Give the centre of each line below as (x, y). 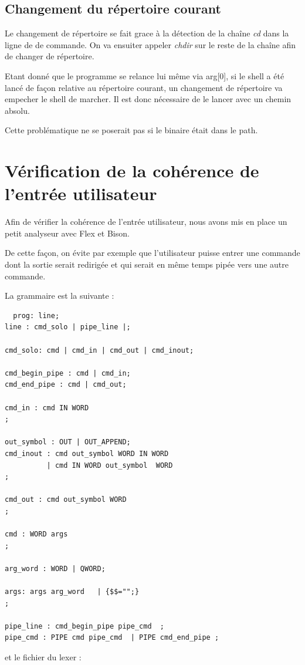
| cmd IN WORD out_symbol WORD (110, 465)
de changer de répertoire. (50, 56)
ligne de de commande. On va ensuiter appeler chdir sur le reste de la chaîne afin (150, 44)
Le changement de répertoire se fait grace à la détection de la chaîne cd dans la (147, 33)
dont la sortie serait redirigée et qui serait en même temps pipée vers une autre (147, 264)
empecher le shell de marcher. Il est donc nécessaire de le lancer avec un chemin (148, 99)
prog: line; (36, 315)
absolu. (17, 110)
